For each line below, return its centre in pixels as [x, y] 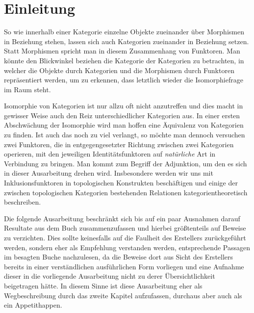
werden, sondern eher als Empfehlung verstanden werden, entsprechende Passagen [127, 247]
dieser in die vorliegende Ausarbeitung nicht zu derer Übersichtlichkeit [110, 276]
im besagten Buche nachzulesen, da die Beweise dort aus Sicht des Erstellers [119, 257]
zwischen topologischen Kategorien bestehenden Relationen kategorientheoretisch [126, 192]
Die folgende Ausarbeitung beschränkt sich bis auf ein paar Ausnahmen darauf [122, 218]
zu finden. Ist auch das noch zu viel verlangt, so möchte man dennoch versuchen [125, 135]
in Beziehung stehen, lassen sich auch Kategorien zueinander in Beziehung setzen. [127, 41]
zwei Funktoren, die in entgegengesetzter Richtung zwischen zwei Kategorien [119, 144]
